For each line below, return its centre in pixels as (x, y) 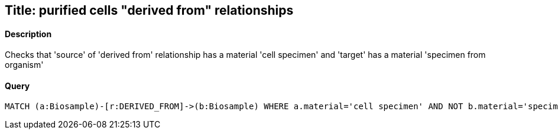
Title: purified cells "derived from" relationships (149, 10)
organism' (24, 65)
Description (28, 34)
